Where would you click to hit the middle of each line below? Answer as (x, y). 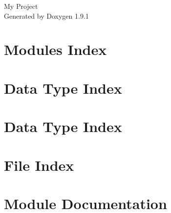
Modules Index (55, 49)
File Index (39, 165)
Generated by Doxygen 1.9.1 (46, 15)
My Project (21, 6)
